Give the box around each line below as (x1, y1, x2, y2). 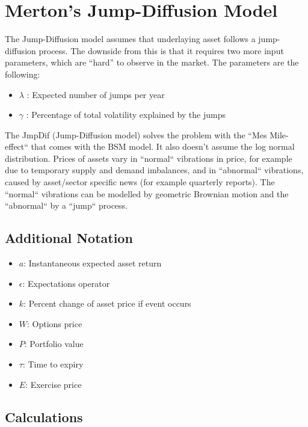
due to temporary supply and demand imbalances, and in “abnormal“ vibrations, (5, 164, 304, 176)
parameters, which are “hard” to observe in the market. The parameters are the (5, 56, 299, 69)
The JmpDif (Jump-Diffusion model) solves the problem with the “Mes (5, 128, 267, 141)
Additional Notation (5, 229, 133, 247)
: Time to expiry (22, 358, 84, 370)
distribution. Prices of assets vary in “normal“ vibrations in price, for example (5, 152, 292, 164)
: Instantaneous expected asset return (23, 257, 162, 269)
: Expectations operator (22, 277, 110, 289)
